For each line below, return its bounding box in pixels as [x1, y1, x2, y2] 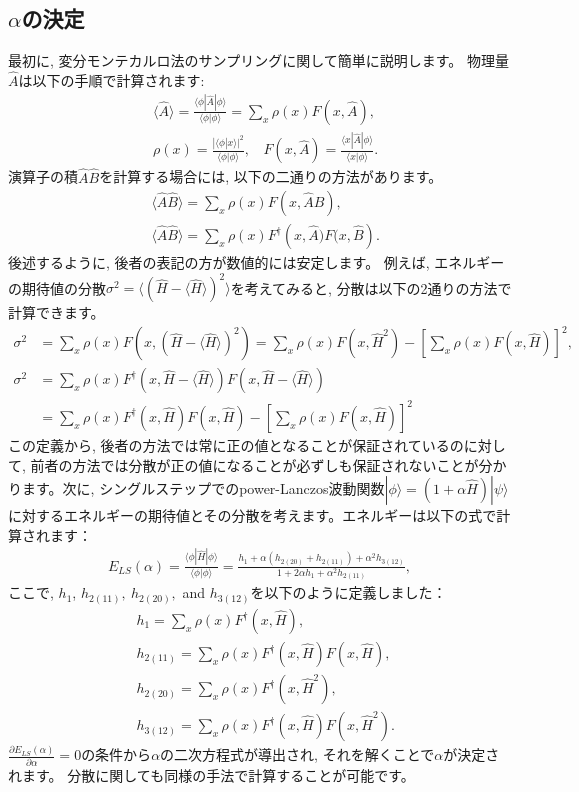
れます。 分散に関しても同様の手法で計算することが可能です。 [8, 764, 415, 785]
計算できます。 [8, 302, 105, 323]
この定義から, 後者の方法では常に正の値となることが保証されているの [8, 434, 464, 455]
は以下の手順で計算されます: [18, 70, 205, 91]
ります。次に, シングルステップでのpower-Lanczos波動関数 [8, 478, 385, 499]
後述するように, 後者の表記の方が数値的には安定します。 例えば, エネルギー [8, 252, 505, 273]
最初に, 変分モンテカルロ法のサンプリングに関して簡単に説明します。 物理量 [8, 50, 509, 71]
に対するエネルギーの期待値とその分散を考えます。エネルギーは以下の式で [8, 505, 497, 526]
